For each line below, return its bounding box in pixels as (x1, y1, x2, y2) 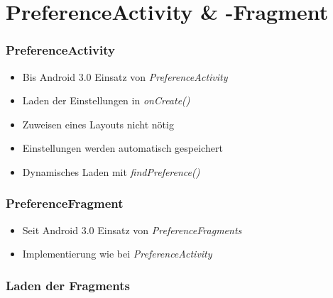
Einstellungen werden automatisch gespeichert (22, 140, 223, 155)
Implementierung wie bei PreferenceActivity (22, 246, 212, 261)
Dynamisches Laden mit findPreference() (22, 164, 200, 179)
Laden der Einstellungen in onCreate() (22, 93, 190, 108)
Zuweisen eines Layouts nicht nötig (22, 116, 174, 131)
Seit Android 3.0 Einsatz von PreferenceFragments (22, 222, 242, 237)
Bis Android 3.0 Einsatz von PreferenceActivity (22, 69, 228, 84)
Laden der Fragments (6, 276, 130, 294)
